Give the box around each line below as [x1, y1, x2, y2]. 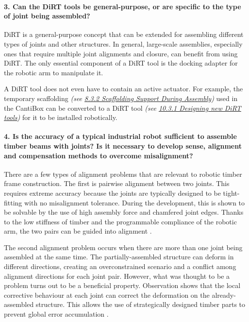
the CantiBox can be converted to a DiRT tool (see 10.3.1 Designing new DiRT [4, 102, 241, 113]
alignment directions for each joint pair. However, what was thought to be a [4, 271, 230, 281]
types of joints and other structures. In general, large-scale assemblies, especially [4, 38, 243, 49]
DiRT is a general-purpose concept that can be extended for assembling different [4, 29, 244, 39]
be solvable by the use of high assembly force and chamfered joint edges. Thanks [4, 207, 244, 217]
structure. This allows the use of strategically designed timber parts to [35, 299, 246, 309]
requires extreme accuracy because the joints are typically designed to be [4, 187, 221, 198]
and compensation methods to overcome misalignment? [4, 150, 193, 160]
